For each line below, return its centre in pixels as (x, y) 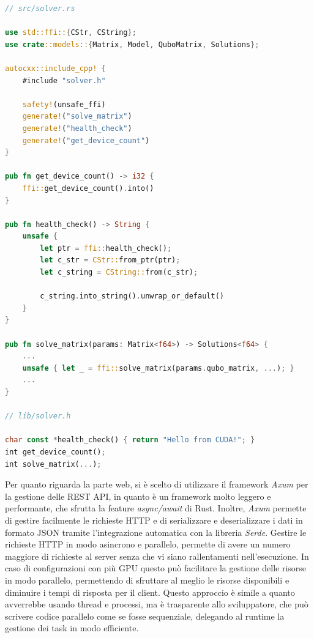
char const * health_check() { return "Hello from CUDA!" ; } (130, 440)
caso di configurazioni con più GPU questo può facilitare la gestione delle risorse (156, 568)
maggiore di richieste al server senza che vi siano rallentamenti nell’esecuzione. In (157, 556)
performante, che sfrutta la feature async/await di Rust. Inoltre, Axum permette (156, 508)
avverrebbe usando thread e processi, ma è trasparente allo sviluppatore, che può (157, 604)
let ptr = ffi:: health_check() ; (106, 248)
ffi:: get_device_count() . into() (88, 188)
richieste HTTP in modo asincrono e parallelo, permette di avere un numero (148, 544)
